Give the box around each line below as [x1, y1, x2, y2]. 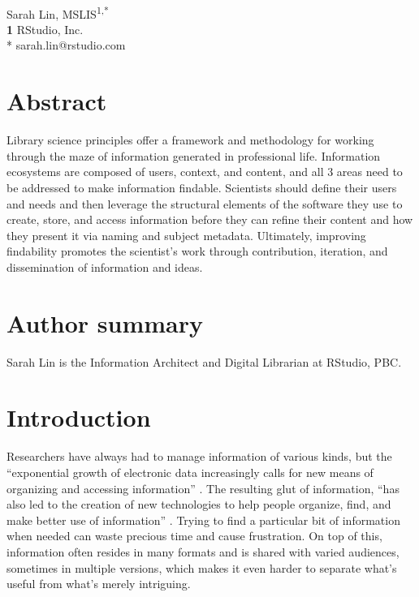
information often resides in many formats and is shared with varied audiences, [6, 543, 400, 560]
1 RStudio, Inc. [6, 20, 84, 37]
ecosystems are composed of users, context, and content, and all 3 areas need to [6, 163, 403, 180]
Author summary [6, 306, 204, 339]
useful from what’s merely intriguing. [6, 575, 191, 592]
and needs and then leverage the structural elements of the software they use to [6, 195, 403, 212]
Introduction [6, 401, 151, 434]
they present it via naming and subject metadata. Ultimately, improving [6, 226, 366, 243]
